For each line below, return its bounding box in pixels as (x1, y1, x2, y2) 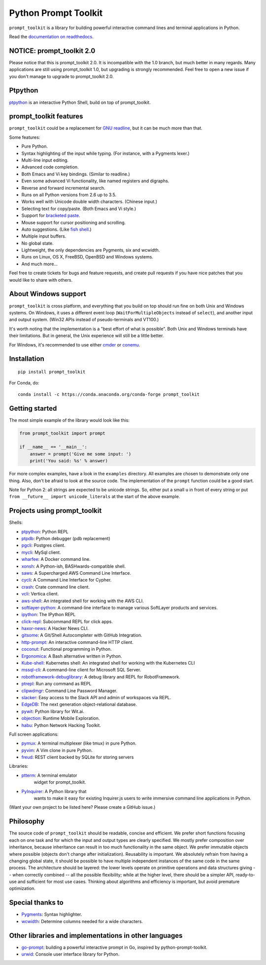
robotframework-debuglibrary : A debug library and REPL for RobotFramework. (21, 673, 181, 679)
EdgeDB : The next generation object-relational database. (21, 702, 137, 708)
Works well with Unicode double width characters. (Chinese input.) (21, 199, 158, 205)
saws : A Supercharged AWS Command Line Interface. (21, 570, 132, 576)
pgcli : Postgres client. (21, 543, 66, 548)
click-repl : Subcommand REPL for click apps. (21, 618, 113, 625)
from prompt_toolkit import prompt (19, 430, 105, 436)
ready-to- (235, 872, 256, 878)
